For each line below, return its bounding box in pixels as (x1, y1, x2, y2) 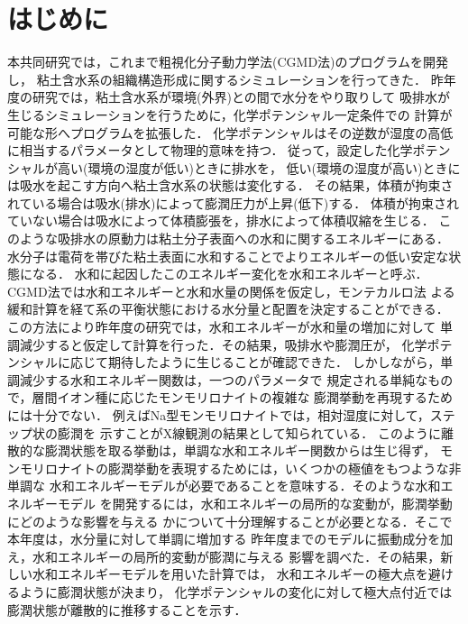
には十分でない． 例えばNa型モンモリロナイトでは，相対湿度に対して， (7, 406, 430, 424)
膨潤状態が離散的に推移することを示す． (7, 600, 247, 619)
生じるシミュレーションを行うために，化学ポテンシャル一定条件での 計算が (7, 105, 453, 124)
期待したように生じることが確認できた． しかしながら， (107, 353, 441, 372)
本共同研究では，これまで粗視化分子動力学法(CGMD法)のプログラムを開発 (7, 52, 449, 71)
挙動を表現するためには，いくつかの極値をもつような (133, 458, 449, 477)
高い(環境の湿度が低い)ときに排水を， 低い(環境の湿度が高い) (57, 158, 423, 177)
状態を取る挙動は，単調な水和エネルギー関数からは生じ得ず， (69, 441, 436, 460)
